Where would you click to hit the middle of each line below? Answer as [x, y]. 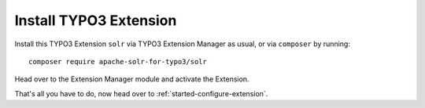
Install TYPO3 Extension [96, 20]
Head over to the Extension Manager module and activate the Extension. [132, 79]
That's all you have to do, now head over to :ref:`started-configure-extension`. [141, 93]
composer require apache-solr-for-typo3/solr [118, 61]
